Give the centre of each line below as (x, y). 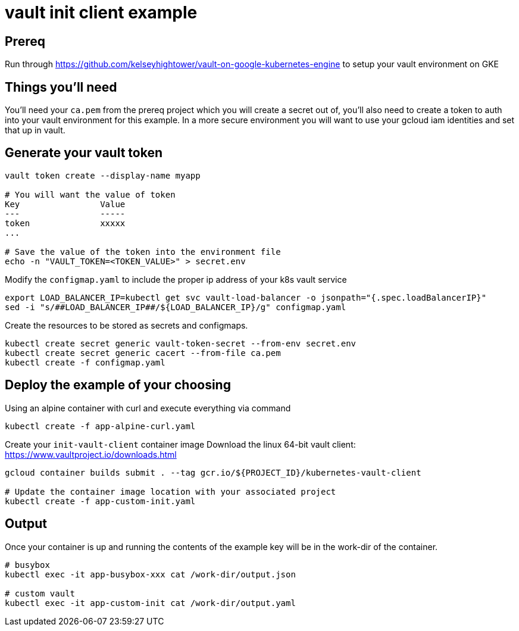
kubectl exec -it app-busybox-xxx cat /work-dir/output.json (150, 574)
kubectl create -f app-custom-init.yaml (100, 501)
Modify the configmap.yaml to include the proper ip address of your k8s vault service (176, 279)
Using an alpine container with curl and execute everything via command (148, 408)
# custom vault (40, 593)
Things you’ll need (61, 87)
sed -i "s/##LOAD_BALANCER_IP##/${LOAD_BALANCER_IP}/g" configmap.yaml (176, 307)
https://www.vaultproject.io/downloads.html (91, 454)
